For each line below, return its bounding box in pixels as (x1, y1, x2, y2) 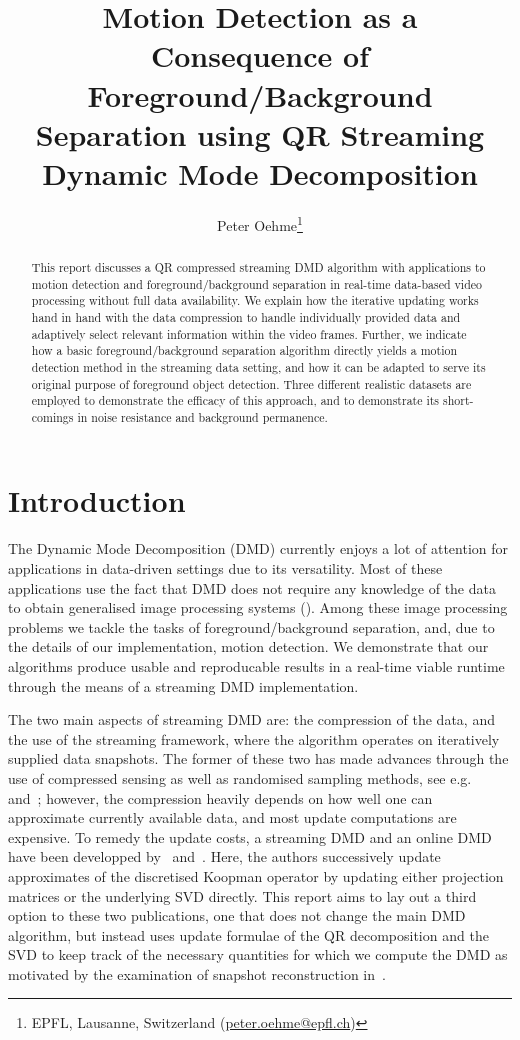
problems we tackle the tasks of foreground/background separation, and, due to (8, 616, 495, 637)
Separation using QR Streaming (35, 113, 485, 154)
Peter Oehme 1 (217, 211, 303, 235)
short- (443, 392, 474, 409)
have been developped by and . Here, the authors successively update (8, 846, 441, 867)
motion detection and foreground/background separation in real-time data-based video (31, 275, 483, 292)
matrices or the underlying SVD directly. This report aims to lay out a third (8, 885, 477, 906)
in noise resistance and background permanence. (77, 408, 328, 425)
